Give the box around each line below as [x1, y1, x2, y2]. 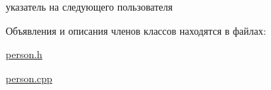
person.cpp [6, 70, 52, 85]
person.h [6, 47, 42, 62]
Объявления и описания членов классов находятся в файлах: [6, 23, 266, 38]
